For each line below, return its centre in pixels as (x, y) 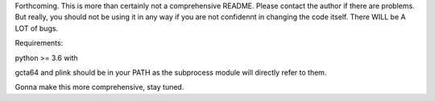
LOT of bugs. (37, 28)
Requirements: (39, 43)
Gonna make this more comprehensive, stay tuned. (99, 87)
